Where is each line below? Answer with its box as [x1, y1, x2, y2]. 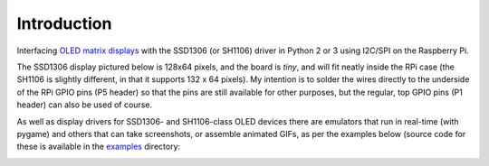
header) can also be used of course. [16, 99, 153, 110]
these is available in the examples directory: [16, 141, 181, 152]
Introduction [16, 14, 112, 33]
